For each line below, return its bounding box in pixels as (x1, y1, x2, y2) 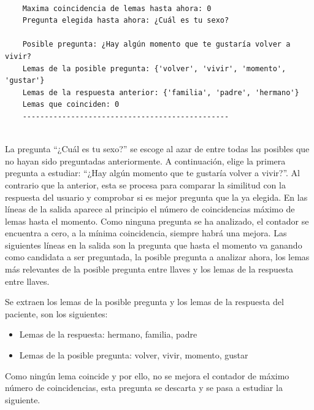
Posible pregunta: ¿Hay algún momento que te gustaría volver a (22, 40, 291, 49)
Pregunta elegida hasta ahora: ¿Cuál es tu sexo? (22, 16, 229, 25)
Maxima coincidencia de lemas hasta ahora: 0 (22, 4, 212, 13)
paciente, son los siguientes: (5, 307, 108, 320)
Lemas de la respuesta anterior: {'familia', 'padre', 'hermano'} (22, 88, 299, 97)
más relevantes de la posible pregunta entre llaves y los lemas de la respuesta (5, 263, 294, 276)
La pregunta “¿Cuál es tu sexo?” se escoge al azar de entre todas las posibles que (5, 142, 310, 155)
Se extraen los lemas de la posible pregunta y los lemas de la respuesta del (5, 295, 284, 308)
